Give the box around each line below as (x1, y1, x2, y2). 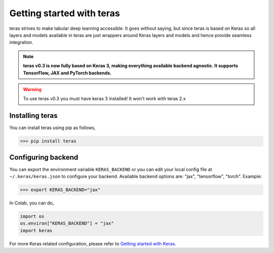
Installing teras (9, 111, 58, 120)
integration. (9, 39, 33, 46)
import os (20, 214, 45, 220)
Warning (23, 86, 42, 92)
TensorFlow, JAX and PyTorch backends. (23, 70, 112, 76)
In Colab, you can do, (9, 200, 54, 206)
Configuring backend (9, 153, 79, 161)
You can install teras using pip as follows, (9, 124, 96, 131)
